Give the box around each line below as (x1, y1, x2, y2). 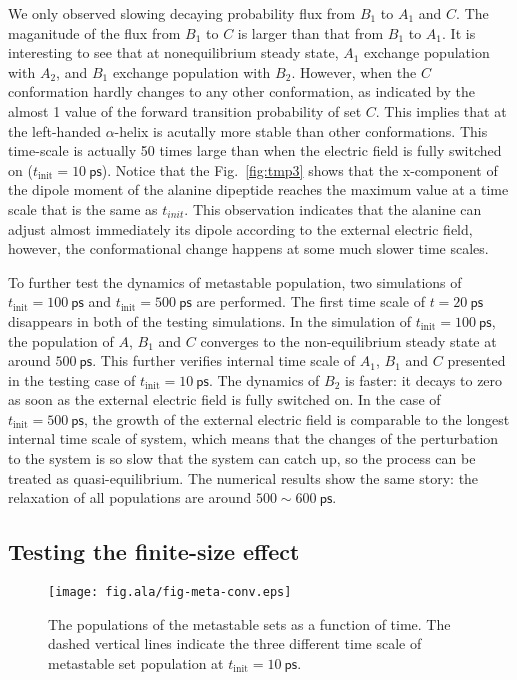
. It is (442, 22, 476, 43)
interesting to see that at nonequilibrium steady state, (8, 42, 339, 63)
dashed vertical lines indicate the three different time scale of (48, 633, 422, 654)
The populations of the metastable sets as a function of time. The (48, 613, 451, 634)
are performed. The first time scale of (196, 291, 425, 312)
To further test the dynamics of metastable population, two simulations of (8, 271, 462, 292)
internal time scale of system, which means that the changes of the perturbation (8, 428, 499, 449)
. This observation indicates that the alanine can (184, 198, 482, 219)
